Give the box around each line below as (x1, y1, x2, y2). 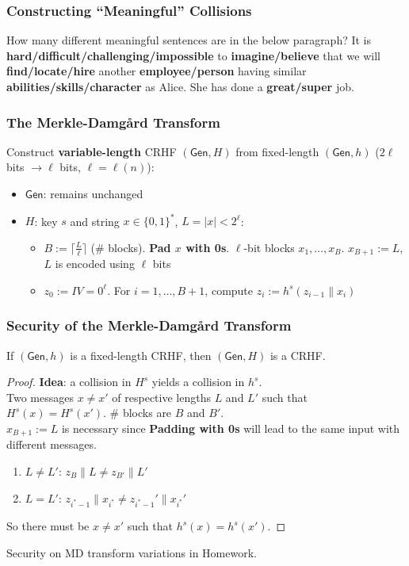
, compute (204, 281, 254, 298)
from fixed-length (235, 143, 319, 159)
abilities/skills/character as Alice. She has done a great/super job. (6, 78, 354, 94)
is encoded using (55, 255, 135, 272)
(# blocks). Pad (90, 239, 171, 255)
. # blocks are (103, 404, 172, 421)
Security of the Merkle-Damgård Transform (6, 316, 292, 335)
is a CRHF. (269, 346, 326, 363)
